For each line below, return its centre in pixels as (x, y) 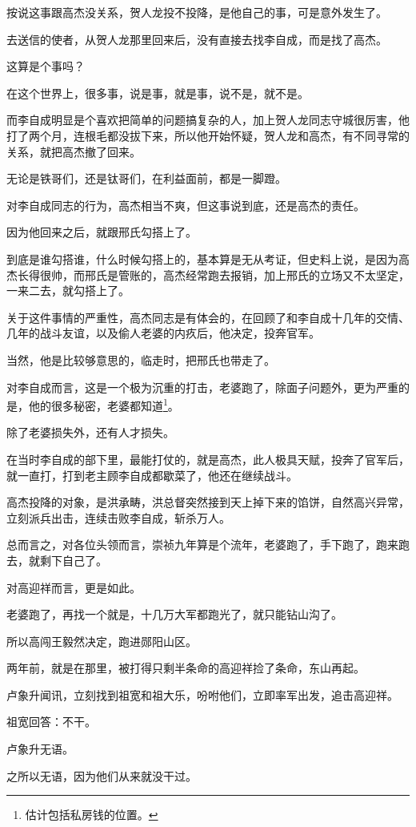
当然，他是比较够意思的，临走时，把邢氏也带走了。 (141, 359)
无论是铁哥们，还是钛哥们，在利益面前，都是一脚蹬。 (146, 178)
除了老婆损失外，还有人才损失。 (90, 432)
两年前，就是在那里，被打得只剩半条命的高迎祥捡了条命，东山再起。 (186, 668)
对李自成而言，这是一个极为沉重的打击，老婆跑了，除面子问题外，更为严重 (202, 387)
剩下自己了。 (73, 560)
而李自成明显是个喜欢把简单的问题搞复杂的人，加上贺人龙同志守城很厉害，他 (208, 120)
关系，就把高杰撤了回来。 (74, 151)
